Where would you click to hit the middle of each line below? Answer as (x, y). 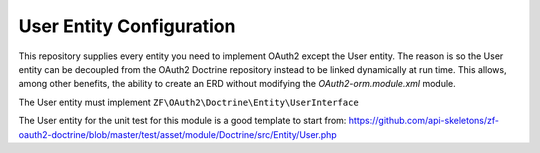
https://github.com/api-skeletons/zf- (424, 121)
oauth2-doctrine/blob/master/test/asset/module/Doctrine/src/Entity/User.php (177, 134)
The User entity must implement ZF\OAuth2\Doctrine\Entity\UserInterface (188, 102)
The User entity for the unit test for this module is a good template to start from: (182, 121)
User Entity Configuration (127, 26)
